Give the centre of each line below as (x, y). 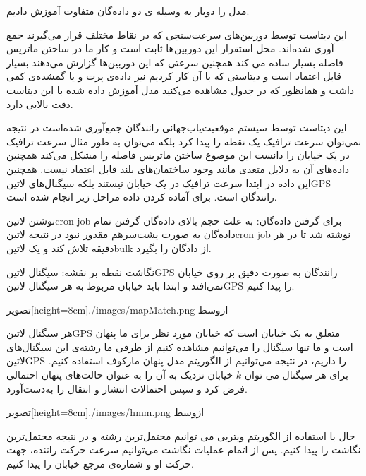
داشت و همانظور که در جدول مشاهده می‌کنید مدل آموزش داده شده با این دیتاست (181, 89)
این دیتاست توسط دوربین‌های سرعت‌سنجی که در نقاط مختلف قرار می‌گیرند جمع (177, 34)
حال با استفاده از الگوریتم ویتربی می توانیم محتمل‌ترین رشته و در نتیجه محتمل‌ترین (181, 435)
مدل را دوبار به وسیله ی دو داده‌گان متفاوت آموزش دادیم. (128, 11)
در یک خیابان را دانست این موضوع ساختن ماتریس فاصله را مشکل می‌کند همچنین (178, 155)
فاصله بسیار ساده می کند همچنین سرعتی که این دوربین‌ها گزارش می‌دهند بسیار (175, 62)
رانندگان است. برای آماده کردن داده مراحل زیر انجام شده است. (142, 197)
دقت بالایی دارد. (40, 103)
